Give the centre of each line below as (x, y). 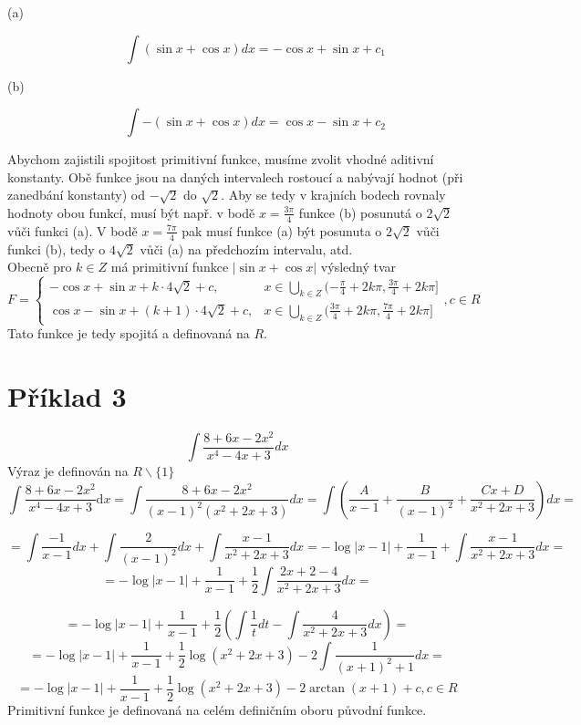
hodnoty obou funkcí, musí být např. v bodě (131, 212)
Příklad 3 (67, 395)
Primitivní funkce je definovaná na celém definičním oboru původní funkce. (217, 709)
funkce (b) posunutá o (360, 212)
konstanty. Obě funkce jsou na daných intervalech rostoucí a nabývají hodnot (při (235, 176)
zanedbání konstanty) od (76, 195)
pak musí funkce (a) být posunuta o (282, 230)
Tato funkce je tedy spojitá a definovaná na (129, 333)
